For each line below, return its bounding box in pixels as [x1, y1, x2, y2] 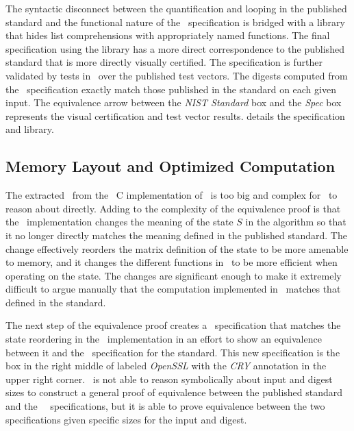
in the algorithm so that [245, 214, 346, 229]
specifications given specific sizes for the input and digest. [5, 412, 247, 426]
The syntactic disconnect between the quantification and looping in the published [5, 1, 347, 15]
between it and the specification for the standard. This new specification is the [5, 345, 340, 359]
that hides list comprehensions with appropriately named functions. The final [5, 28, 330, 42]
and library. [5, 122, 54, 136]
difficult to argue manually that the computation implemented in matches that [5, 282, 341, 296]
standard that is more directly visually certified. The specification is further [5, 55, 323, 69]
